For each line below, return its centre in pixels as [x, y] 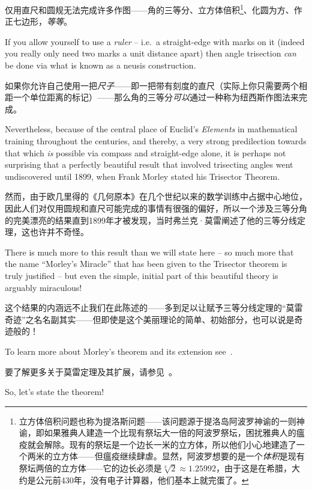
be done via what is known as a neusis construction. [100, 65]
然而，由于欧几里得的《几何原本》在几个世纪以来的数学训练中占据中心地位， [156, 196]
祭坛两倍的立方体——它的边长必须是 [90, 468]
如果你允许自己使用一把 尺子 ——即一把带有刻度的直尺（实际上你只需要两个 [152, 85]
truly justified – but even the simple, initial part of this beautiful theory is [142, 275]
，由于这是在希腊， [253, 468]
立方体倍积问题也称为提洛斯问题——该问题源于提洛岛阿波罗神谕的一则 [157, 421]
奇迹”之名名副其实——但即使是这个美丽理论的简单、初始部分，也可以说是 [150, 319]
